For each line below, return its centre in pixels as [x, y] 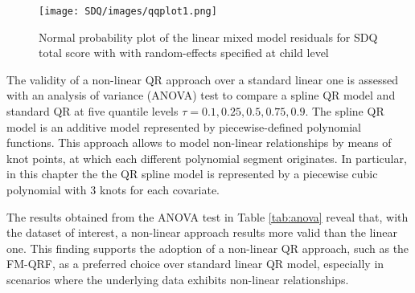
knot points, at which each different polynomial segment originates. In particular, [207, 158]
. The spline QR [345, 111]
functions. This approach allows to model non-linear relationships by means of [199, 142]
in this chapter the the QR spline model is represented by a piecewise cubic [192, 174]
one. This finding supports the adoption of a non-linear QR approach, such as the [208, 248]
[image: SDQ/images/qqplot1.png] [128, 11]
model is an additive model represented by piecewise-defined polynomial [184, 126]
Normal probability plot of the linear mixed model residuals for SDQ [208, 37]
